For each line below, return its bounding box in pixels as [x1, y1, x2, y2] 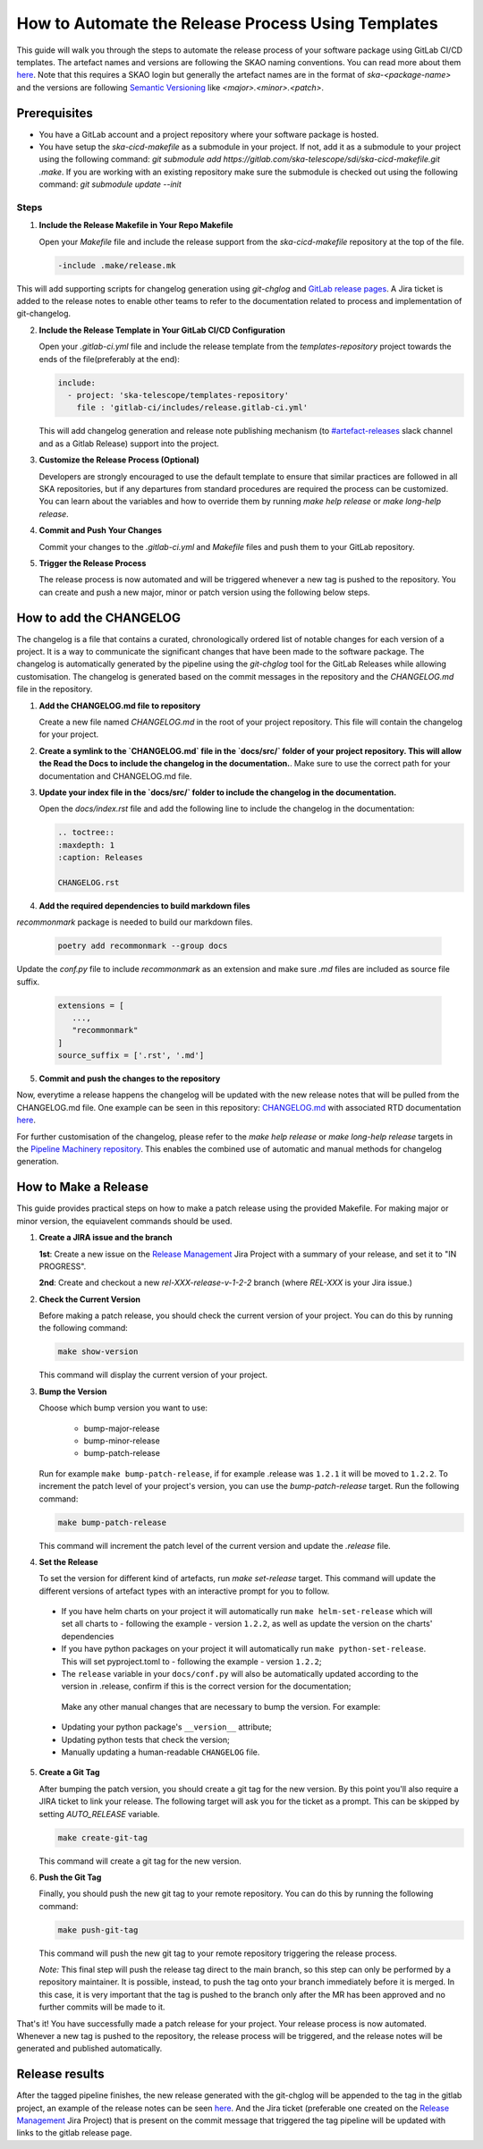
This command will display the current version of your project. [38, 1369, 268, 1381]
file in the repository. [16, 684, 93, 695]
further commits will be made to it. [38, 2001, 165, 2012]
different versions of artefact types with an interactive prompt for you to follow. [38, 1586, 330, 1596]
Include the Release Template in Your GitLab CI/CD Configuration [38, 325, 285, 335]
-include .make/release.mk [57, 260, 176, 270]
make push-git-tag [57, 1925, 139, 1935]
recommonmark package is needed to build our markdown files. [16, 917, 253, 927]
